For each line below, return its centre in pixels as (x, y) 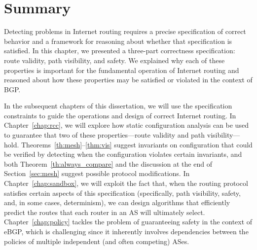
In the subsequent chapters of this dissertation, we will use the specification (118, 106)
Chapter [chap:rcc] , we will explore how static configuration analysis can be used (126, 125)
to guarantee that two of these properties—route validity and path (105, 135)
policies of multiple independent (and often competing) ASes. (97, 241)
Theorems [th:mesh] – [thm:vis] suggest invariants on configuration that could (137, 144)
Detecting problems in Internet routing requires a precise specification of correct (125, 31)
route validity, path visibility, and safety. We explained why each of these (114, 60)
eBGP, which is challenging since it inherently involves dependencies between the (126, 231)
